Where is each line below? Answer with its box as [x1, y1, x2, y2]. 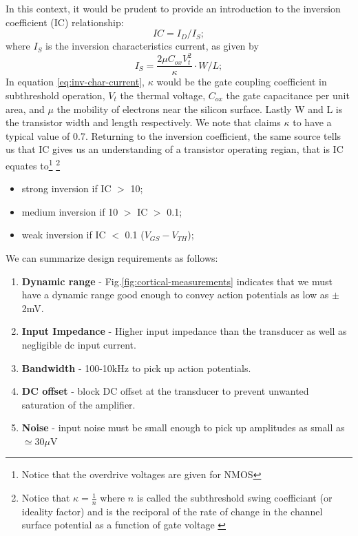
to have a [293, 115, 332, 130]
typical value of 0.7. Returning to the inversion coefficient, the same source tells [6, 128, 341, 143]
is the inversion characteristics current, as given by [45, 39, 259, 53]
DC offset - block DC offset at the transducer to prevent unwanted [21, 384, 309, 398]
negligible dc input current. [21, 337, 136, 351]
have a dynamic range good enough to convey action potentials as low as [21, 287, 329, 302]
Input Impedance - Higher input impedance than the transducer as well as [21, 324, 347, 338]
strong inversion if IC [21, 181, 112, 196]
